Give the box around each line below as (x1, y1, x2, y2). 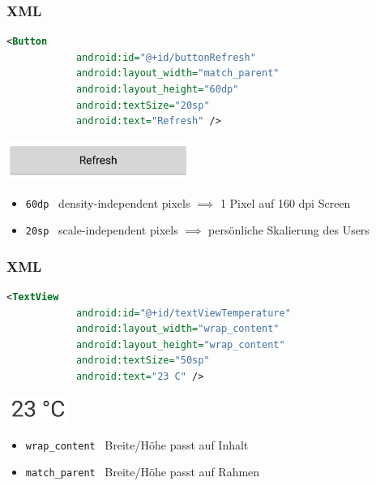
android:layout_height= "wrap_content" (75, 338, 285, 351)
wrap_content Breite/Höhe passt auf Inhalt (25, 436, 249, 453)
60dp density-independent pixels (25, 194, 190, 211)
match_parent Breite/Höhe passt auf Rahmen (25, 463, 260, 480)
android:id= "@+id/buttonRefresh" (75, 51, 256, 63)
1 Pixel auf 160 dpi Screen (220, 194, 351, 211)
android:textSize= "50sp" (75, 355, 210, 367)
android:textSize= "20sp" (75, 99, 210, 111)
